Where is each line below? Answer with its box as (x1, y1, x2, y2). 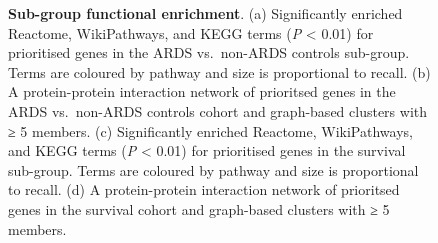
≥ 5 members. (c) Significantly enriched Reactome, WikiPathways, (8, 120, 413, 141)
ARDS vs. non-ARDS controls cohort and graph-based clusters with (8, 100, 428, 121)
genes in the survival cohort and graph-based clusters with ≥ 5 (8, 198, 390, 219)
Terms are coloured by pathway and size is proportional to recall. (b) (8, 61, 431, 82)
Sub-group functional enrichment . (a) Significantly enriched (8, 3, 403, 23)
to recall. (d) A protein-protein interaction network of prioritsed (8, 179, 400, 200)
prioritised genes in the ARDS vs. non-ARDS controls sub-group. (8, 42, 410, 63)
